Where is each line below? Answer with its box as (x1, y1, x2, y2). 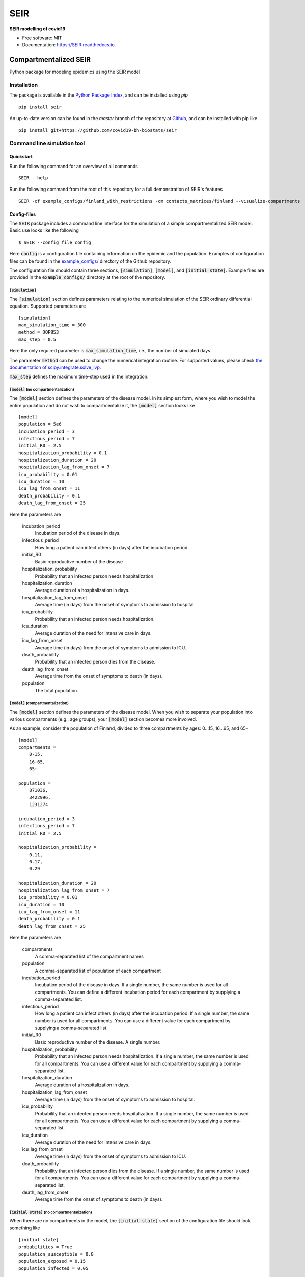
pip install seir (18, 104, 62, 110)
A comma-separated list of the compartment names (35, 953, 144, 959)
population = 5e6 (18, 421, 62, 427)
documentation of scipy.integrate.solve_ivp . (9, 364, 101, 370)
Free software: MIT (22, 35, 62, 41)
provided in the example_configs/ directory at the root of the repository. (9, 274, 165, 280)
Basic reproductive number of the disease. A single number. (35, 1039, 161, 1045)
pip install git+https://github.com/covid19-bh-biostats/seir (18, 127, 177, 133)
